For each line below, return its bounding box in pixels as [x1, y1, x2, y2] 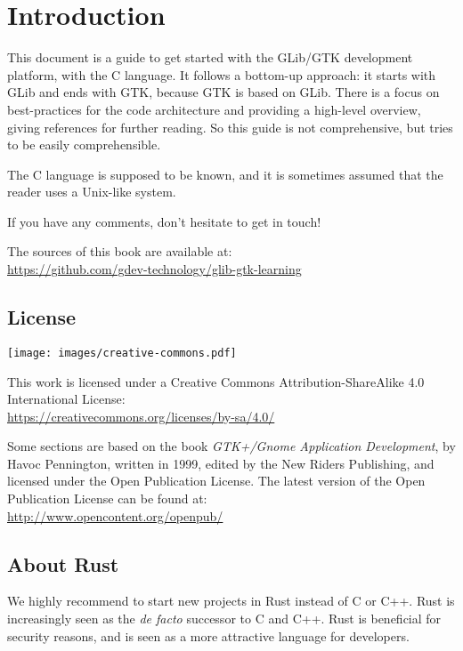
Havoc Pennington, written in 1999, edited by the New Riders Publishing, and [7, 454, 435, 472]
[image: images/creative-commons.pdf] [7, 346, 237, 359]
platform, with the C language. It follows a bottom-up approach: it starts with [7, 65, 436, 84]
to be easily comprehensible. [7, 135, 161, 154]
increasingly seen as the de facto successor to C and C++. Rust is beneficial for [7, 609, 442, 628]
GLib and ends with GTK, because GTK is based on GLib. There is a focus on [7, 83, 440, 101]
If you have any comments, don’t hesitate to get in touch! [7, 212, 321, 230]
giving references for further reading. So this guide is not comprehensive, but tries [7, 117, 453, 136]
